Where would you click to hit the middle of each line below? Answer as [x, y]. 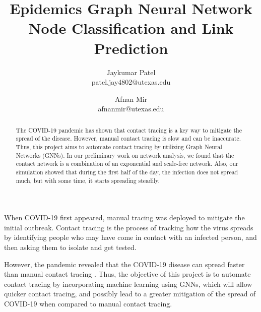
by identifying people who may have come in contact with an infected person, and [130, 237]
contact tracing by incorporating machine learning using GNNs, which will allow [128, 284]
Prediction [131, 48]
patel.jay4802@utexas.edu [131, 82]
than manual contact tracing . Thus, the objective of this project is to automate [127, 274]
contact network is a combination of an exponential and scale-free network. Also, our [127, 164]
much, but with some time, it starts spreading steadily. [88, 180]
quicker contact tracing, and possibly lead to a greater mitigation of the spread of [130, 294]
